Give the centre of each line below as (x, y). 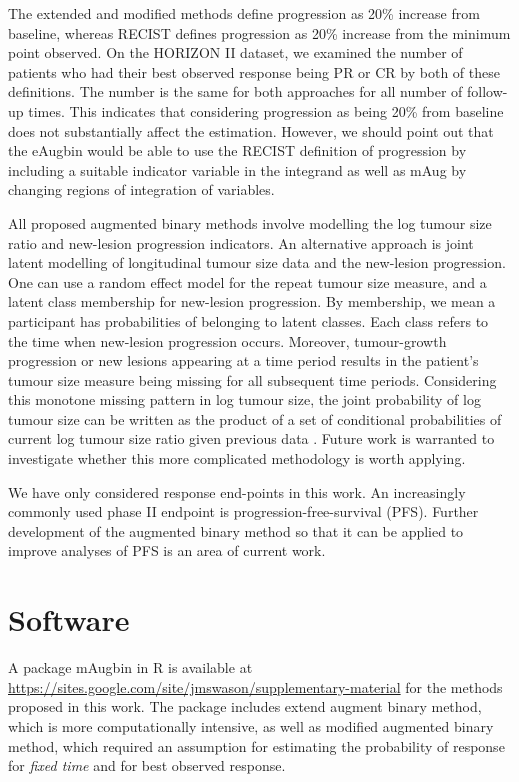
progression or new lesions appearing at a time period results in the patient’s (243, 360)
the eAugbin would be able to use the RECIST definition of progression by (237, 150)
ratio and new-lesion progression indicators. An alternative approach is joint (241, 242)
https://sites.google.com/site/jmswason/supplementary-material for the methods (255, 686)
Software (69, 619)
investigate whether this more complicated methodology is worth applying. (237, 458)
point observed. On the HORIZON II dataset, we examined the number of (235, 52)
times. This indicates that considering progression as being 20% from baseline (266, 110)
